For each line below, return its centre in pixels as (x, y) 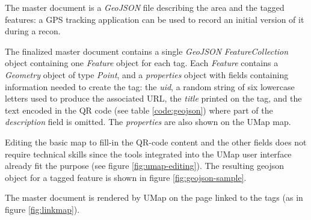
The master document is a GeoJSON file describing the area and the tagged (145, 7)
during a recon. (33, 31)
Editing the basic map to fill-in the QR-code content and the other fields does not (156, 142)
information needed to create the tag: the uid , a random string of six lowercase (150, 86)
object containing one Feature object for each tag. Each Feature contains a (142, 63)
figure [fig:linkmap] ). (42, 209)
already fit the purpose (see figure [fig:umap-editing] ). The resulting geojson (145, 166)
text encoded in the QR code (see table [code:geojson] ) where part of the (139, 110)
